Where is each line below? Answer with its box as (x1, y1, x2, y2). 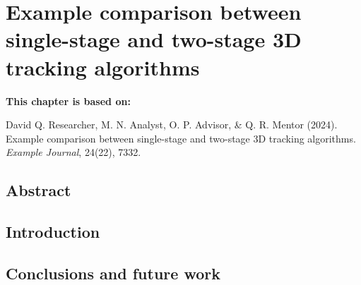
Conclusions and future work (6, 262, 220, 284)
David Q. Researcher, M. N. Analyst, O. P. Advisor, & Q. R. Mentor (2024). (6, 117, 338, 132)
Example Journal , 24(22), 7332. (6, 145, 141, 159)
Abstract (6, 179, 71, 201)
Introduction (6, 221, 100, 243)
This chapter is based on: (6, 93, 131, 108)
